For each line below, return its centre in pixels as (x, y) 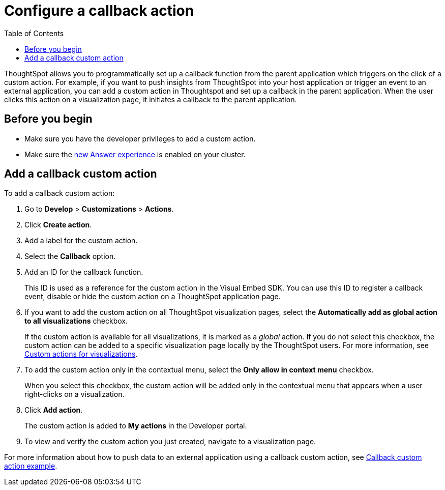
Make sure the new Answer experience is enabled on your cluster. (135, 154)
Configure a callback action (99, 11)
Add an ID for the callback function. (84, 272)
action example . (31, 466)
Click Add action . (54, 410)
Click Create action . (58, 225)
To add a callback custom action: (60, 193)
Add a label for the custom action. (81, 241)
